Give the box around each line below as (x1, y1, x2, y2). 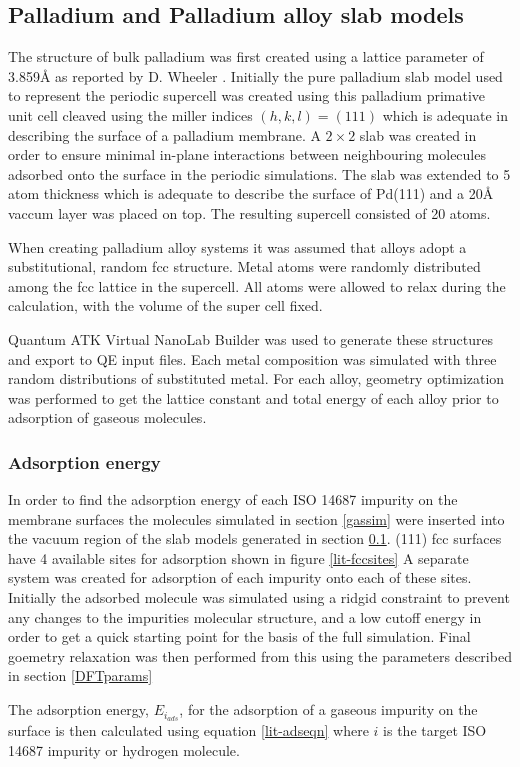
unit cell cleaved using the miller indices (8, 104, 253, 125)
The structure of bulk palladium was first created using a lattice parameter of (8, 46, 484, 67)
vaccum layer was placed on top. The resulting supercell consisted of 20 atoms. (8, 202, 491, 223)
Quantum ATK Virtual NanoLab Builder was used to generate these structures (8, 328, 494, 349)
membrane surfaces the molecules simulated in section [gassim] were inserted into (8, 508, 505, 529)
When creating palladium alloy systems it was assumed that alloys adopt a (8, 236, 467, 257)
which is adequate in (382, 104, 509, 125)
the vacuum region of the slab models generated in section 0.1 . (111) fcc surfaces (8, 528, 502, 549)
